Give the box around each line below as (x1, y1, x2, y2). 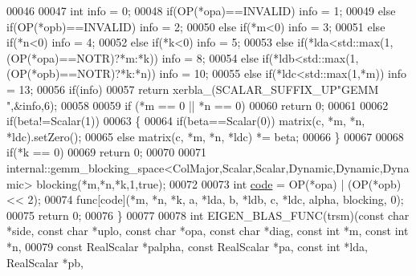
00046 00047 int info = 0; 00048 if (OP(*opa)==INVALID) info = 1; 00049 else (6, 2, 396, 18)
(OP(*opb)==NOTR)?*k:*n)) (6, 65, 156, 82)
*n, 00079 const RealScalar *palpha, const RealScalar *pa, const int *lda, (6, 237, 368, 254)
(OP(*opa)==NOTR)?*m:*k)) (6, 49, 159, 66)
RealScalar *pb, (6, 254, 84, 270)
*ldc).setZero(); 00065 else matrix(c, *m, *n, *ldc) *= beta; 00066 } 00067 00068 (6, 128, 404, 144)
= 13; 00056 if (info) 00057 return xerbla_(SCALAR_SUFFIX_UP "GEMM (6, 80, 379, 97)
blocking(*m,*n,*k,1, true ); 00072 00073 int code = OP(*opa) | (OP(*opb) (36, 175, 402, 192)
